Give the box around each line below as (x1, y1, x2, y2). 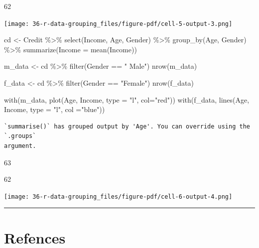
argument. (4, 142, 36, 149)
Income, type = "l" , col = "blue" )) (4, 104, 105, 115)
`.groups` (4, 132, 36, 140)
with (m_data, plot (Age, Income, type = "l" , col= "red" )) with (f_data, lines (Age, (4, 94, 250, 105)
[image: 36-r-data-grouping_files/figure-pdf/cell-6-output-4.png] (4, 193, 233, 200)
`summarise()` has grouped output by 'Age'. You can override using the (4, 123, 250, 130)
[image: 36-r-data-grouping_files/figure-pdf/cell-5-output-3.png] (4, 20, 233, 27)
